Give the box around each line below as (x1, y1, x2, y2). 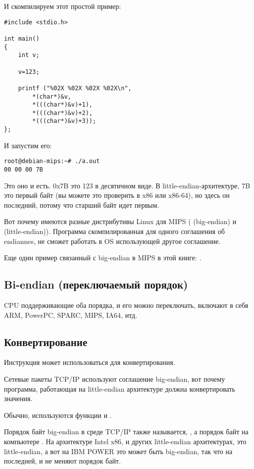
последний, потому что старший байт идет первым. (4, 199, 159, 210)
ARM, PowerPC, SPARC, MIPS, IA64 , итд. (4, 309, 138, 320)
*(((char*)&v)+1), (32, 101, 93, 109)
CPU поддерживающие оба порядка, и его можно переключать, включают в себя (4, 300, 249, 310)
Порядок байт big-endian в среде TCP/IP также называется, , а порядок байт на (4, 426, 249, 437)
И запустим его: (4, 140, 52, 150)
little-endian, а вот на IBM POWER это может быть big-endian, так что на (4, 446, 233, 456)
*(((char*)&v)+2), (32, 109, 93, 117)
